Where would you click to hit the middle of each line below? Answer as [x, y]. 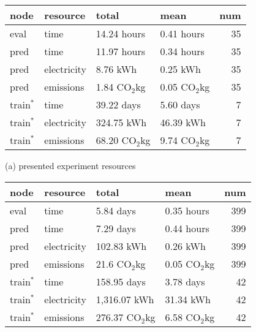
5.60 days [180, 104]
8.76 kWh [116, 69]
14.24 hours [120, 33]
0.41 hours [182, 33]
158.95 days [121, 281]
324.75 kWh [121, 122]
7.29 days [116, 228]
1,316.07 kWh [125, 299]
